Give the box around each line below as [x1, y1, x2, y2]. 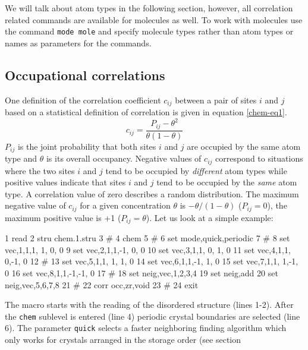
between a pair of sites [175, 93, 257, 106]
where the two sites [5, 164, 75, 176]
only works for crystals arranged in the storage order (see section [5, 333, 241, 346]
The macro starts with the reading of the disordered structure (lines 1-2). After [5, 298, 294, 311]
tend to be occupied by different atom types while [105, 164, 287, 176]
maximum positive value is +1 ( [5, 211, 121, 223]
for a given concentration [80, 199, 171, 212]
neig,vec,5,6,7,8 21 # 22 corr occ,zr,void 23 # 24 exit [5, 278, 199, 291]
